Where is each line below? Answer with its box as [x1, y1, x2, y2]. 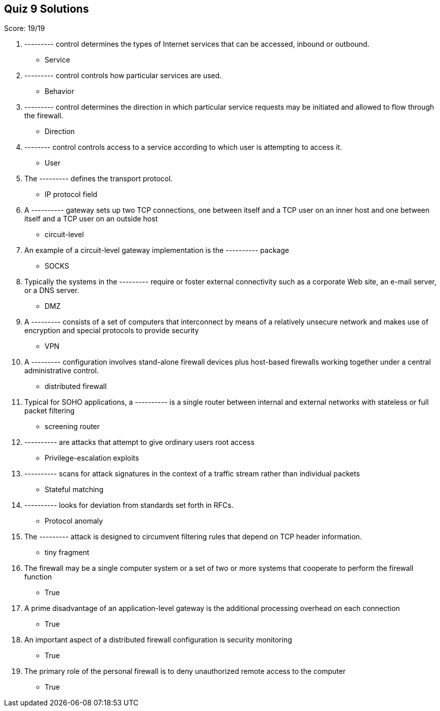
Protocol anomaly [45, 516, 103, 526]
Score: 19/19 [4, 24, 45, 33]
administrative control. [24, 366, 99, 375]
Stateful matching [45, 485, 103, 494]
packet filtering [24, 406, 75, 415]
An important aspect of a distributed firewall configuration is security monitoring [24, 635, 292, 644]
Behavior [45, 87, 75, 96]
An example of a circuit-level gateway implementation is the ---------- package [24, 246, 289, 255]
